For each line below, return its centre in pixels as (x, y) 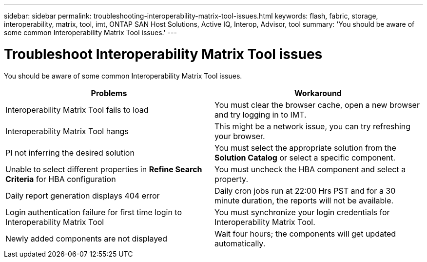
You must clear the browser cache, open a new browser (317, 105)
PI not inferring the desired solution (70, 152)
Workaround (318, 93)
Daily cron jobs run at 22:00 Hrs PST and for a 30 (305, 191)
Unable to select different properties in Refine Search (104, 169)
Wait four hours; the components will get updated (305, 233)
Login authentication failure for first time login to (94, 212)
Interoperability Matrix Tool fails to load (77, 110)
